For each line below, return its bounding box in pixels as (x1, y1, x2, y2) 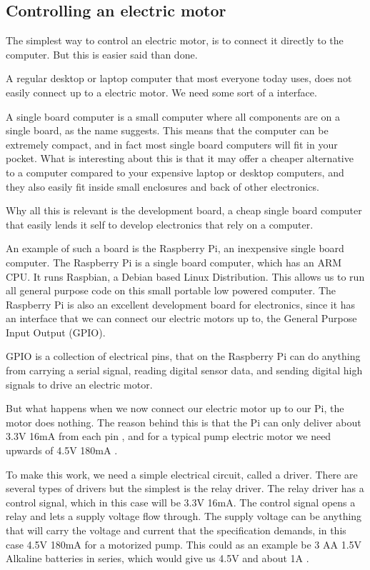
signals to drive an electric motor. (6, 376, 153, 391)
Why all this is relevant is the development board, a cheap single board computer (6, 203, 362, 218)
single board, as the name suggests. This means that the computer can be (6, 123, 329, 138)
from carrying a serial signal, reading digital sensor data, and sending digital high (6, 363, 363, 378)
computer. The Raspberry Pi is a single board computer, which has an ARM (6, 254, 342, 269)
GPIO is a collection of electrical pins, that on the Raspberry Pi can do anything (6, 349, 361, 364)
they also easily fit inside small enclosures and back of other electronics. (6, 179, 319, 194)
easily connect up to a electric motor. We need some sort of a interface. (6, 84, 317, 99)
